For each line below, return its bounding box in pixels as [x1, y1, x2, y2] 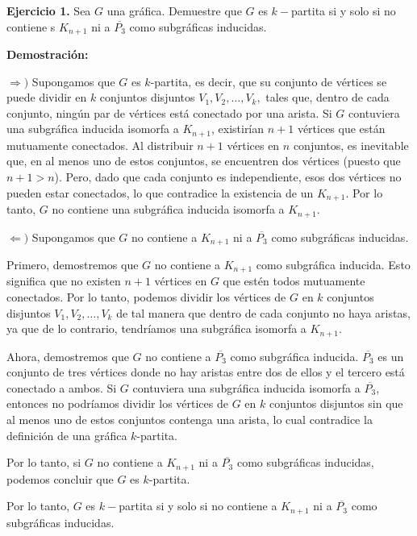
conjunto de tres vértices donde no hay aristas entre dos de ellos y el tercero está [6, 364, 405, 380]
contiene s [6, 18, 56, 35]
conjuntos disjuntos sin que [269, 395, 403, 412]
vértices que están [297, 120, 386, 137]
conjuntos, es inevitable [293, 136, 409, 153]
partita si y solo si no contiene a [119, 497, 277, 514]
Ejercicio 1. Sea [6, 2, 91, 19]
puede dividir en [6, 89, 87, 106]
